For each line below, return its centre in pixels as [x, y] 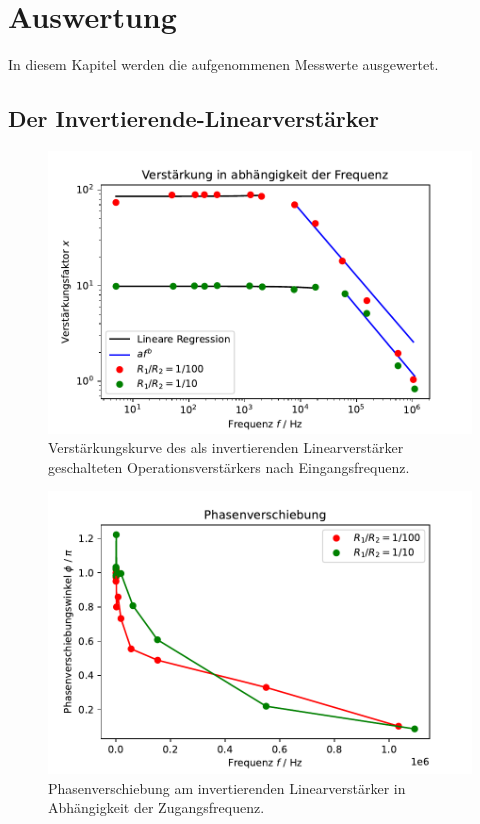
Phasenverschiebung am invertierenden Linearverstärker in [227, 787]
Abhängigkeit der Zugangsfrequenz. [156, 807]
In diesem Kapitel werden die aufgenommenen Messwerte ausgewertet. [223, 64]
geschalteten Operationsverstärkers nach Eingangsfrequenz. [229, 466]
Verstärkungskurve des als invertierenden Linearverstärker [226, 447]
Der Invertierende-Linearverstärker [193, 118]
